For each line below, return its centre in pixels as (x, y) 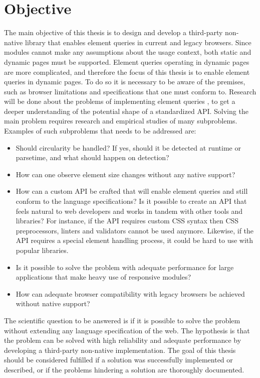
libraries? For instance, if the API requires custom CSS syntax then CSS (127, 221)
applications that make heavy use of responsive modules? (103, 277)
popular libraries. (42, 250)
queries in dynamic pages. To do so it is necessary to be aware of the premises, (125, 82)
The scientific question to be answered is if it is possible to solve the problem (122, 320)
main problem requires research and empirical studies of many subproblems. (121, 121)
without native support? (53, 303)
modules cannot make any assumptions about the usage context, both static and (128, 52)
